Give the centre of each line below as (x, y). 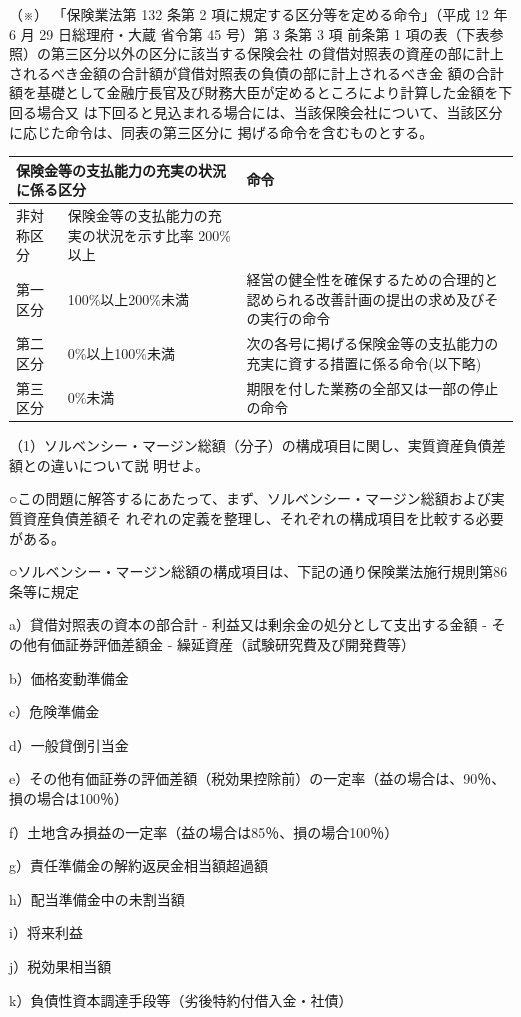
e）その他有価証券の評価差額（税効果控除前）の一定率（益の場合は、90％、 (257, 778)
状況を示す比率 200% (163, 234)
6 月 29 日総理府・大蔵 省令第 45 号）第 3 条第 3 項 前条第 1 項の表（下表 (249, 33)
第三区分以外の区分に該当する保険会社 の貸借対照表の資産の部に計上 (277, 53)
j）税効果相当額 (60, 965)
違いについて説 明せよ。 (130, 464)
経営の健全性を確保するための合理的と (372, 279)
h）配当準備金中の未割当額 (97, 898)
